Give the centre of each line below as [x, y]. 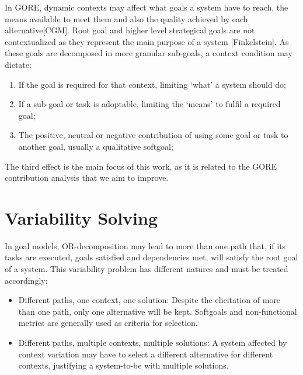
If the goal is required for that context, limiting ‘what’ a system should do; [152, 84]
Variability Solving [81, 217]
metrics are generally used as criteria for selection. [108, 323]
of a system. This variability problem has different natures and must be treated [147, 269]
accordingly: [26, 280]
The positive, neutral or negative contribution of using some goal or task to [153, 135]
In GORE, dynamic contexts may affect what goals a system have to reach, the [147, 7]
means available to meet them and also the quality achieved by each [126, 18]
